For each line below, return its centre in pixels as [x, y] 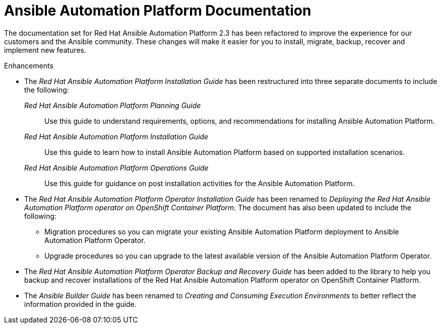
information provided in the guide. [80, 304]
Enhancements [29, 65]
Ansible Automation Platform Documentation [158, 11]
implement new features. [45, 50]
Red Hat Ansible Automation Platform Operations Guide [116, 168]
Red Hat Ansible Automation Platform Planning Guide [113, 105]
